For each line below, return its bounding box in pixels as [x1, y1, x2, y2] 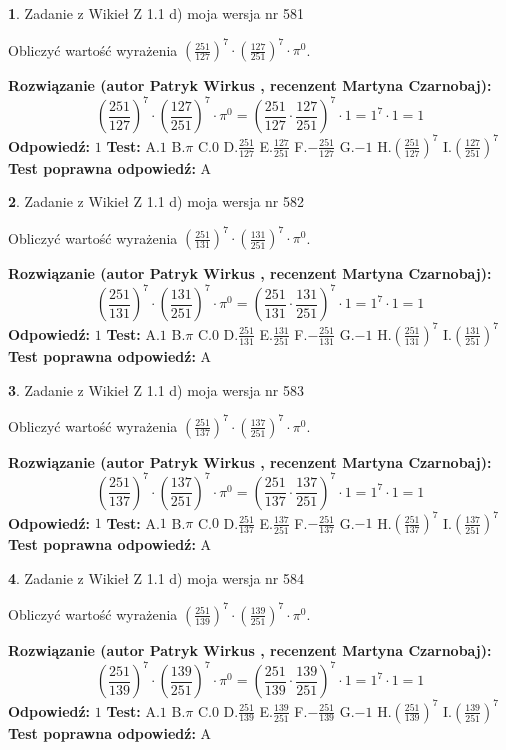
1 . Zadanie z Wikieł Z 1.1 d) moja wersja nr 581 [8, 3, 305, 23]
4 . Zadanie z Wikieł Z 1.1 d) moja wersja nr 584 [8, 567, 305, 588]
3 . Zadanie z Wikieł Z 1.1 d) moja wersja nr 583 [8, 379, 305, 400]
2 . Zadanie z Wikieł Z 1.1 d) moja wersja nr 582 [8, 191, 305, 212]
